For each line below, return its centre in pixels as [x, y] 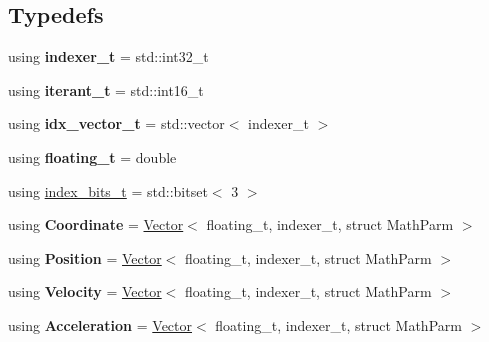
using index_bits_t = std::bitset [108, 190]
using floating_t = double [92, 156]
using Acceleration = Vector [100, 324]
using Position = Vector [85, 257]
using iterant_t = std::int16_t [106, 89]
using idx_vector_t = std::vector [116, 123]
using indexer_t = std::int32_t [108, 56]
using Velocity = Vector [85, 291]
